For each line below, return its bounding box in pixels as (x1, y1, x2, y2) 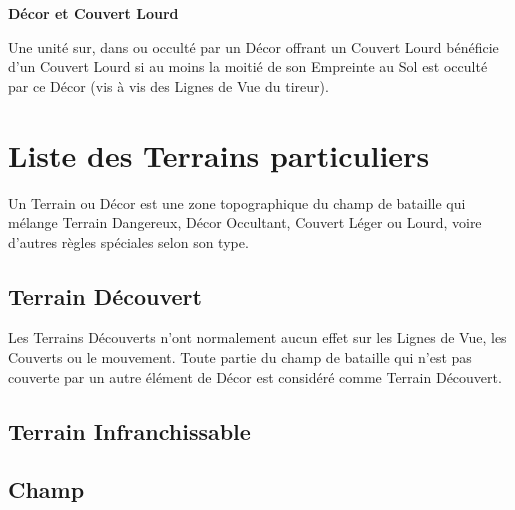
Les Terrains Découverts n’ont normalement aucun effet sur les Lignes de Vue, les (8, 327, 507, 348)
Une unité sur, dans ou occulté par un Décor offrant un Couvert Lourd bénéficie (8, 36, 499, 57)
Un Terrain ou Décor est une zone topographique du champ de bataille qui (8, 192, 466, 213)
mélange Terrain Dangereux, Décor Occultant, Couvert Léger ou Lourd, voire (8, 212, 482, 233)
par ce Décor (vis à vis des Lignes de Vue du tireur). (8, 75, 329, 96)
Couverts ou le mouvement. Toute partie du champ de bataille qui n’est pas (8, 347, 472, 368)
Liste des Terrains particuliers (8, 134, 430, 175)
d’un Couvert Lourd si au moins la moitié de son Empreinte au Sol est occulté (8, 56, 488, 77)
